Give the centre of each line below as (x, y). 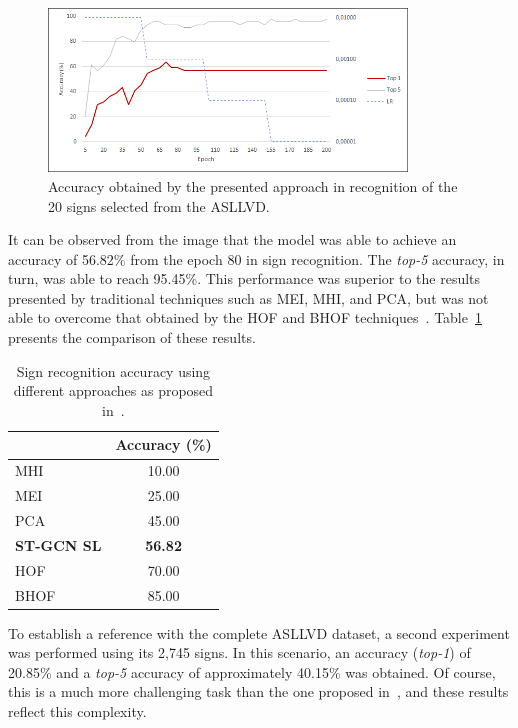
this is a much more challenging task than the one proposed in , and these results (258, 691)
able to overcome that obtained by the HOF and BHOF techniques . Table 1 (245, 317)
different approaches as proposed (113, 390)
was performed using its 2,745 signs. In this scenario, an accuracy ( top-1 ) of (239, 652)
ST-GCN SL (58, 544)
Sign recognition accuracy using (113, 370)
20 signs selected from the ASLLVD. (159, 205)
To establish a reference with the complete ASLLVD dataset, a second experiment (259, 632)
